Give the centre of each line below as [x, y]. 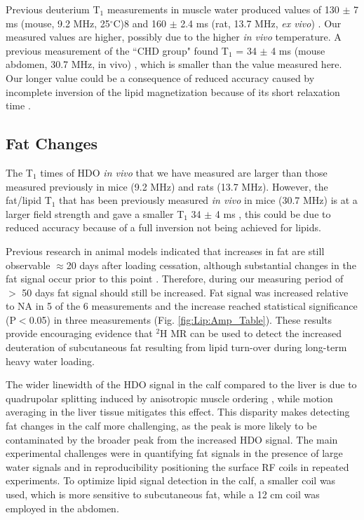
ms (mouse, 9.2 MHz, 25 [58, 23]
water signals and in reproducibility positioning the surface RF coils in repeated [177, 466]
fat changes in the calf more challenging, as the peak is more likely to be [161, 426]
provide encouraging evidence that [79, 333]
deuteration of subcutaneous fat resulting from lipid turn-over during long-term [176, 347]
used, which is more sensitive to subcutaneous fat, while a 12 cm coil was [163, 494]
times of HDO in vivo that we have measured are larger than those [184, 172]
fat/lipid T [29, 200]
